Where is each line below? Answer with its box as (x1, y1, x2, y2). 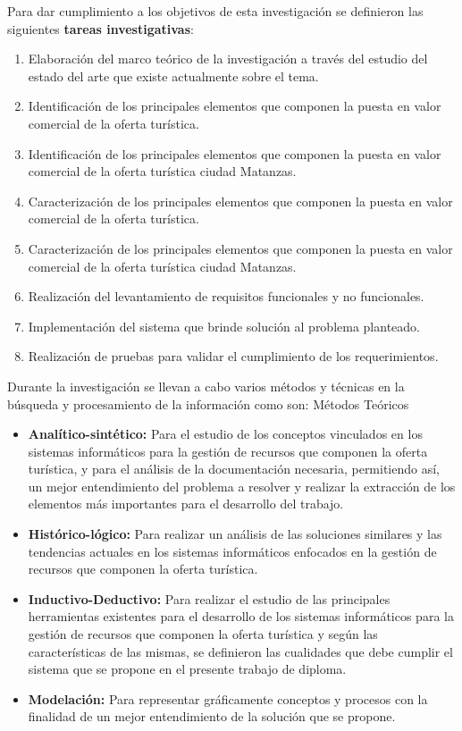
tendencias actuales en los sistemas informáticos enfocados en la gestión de (28, 542, 437, 560)
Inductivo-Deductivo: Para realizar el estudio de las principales (28, 589, 391, 608)
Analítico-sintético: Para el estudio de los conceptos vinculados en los (28, 424, 423, 443)
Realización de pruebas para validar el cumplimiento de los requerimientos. (28, 347, 439, 365)
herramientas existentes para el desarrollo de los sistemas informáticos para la (28, 607, 454, 626)
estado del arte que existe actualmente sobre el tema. (28, 66, 319, 85)
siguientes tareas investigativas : (7, 19, 194, 38)
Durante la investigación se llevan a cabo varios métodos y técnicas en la (7, 376, 405, 395)
